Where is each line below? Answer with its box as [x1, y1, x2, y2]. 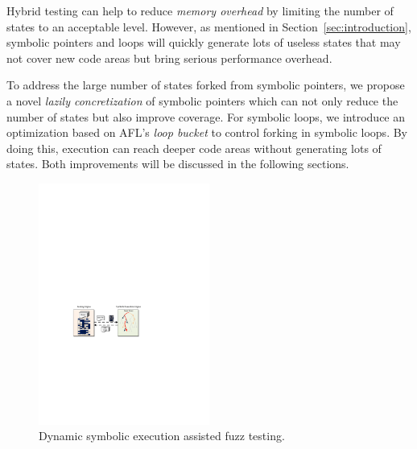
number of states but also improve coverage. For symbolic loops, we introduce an [6, 108, 406, 125]
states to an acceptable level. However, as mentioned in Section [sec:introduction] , [6, 18, 411, 35]
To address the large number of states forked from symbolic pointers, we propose [6, 76, 405, 93]
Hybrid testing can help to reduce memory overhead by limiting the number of [6, 2, 394, 19]
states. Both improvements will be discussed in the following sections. [6, 155, 349, 172]
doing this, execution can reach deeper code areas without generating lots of [6, 139, 382, 156]
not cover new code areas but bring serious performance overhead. [6, 49, 332, 66]
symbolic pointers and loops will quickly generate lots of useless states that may [6, 34, 401, 51]
